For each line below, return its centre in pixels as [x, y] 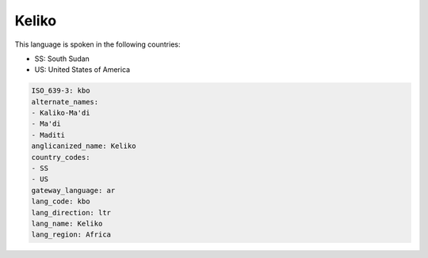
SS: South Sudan [62, 59]
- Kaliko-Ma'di [61, 113]
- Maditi [48, 135]
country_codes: [61, 157]
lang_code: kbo [61, 201]
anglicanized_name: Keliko [84, 146]
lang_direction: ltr [71, 212]
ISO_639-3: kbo [61, 91]
